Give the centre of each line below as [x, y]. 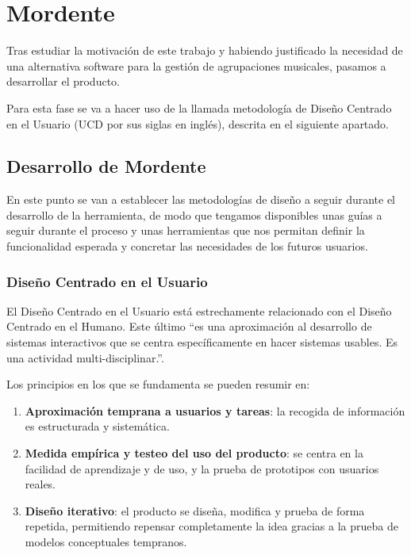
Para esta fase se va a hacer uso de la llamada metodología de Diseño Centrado [199, 107]
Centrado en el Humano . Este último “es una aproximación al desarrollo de [189, 326]
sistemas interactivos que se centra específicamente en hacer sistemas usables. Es [202, 342]
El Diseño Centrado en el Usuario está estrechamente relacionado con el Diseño [199, 310]
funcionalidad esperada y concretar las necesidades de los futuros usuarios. [187, 246]
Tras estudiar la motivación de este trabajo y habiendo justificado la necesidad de [205, 50]
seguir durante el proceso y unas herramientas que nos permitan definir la [186, 230]
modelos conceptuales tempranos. [106, 542]
